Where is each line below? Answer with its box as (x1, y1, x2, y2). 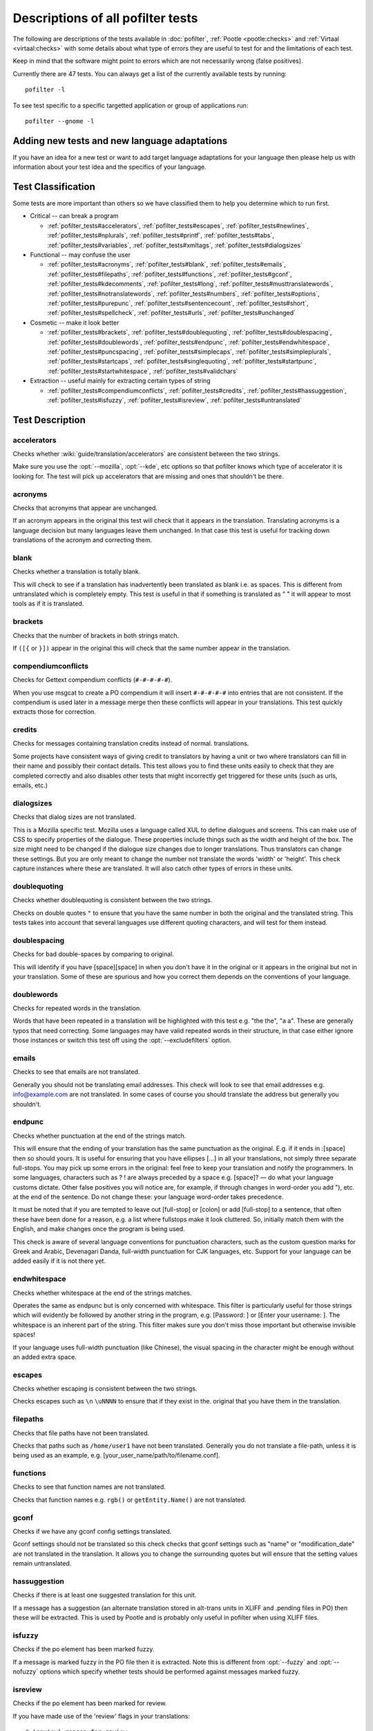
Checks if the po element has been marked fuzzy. (12, 1645, 155, 1653)
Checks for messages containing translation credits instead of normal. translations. (12, 739, 249, 748)
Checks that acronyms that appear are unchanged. (12, 503, 158, 512)
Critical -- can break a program (30, 212, 119, 220)
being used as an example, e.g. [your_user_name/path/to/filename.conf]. (12, 1451, 220, 1460)
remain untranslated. (12, 1559, 72, 1568)
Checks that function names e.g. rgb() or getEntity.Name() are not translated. (12, 1496, 247, 1504)
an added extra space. (12, 1352, 77, 1361)
